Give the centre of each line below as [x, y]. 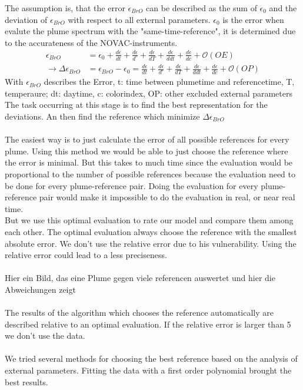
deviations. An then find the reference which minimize [102, 116]
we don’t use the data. [45, 336]
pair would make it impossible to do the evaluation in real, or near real [167, 197]
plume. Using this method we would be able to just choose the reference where [146, 151]
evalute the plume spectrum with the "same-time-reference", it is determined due [150, 31]
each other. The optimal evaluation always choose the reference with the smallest [151, 231]
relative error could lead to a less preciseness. [86, 255]
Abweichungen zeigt [40, 289]
